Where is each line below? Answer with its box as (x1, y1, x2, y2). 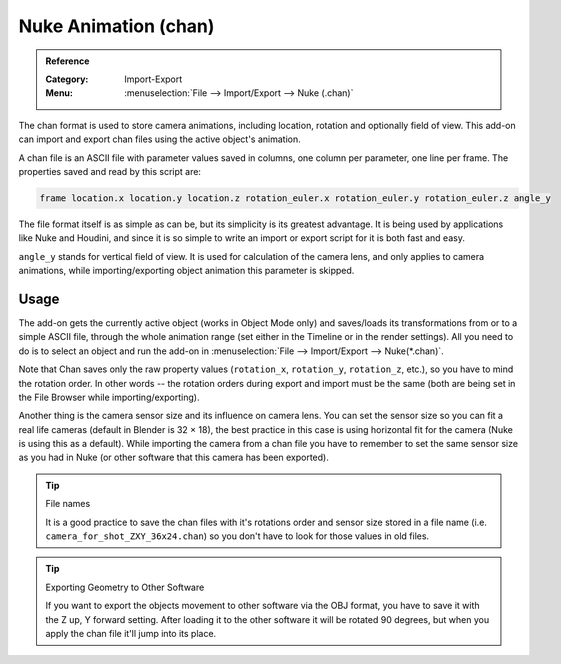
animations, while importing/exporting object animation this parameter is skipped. (18, 265, 355, 277)
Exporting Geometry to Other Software (45, 581, 205, 593)
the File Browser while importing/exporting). (18, 391, 200, 403)
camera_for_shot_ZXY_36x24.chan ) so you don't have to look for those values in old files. (45, 530, 430, 542)
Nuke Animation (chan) (18, 15, 215, 37)
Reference (45, 55, 90, 67)
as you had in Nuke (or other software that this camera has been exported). (18, 451, 329, 464)
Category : (45, 73, 89, 85)
